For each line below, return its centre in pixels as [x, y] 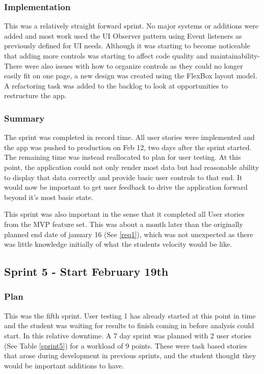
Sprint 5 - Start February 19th [86, 271]
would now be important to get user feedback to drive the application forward [126, 187]
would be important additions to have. [64, 365]
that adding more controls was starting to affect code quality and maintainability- [132, 55]
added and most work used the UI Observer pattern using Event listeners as [123, 35]
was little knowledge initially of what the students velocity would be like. [118, 244]
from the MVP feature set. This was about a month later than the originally [124, 224]
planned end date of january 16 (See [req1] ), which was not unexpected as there [129, 234]
